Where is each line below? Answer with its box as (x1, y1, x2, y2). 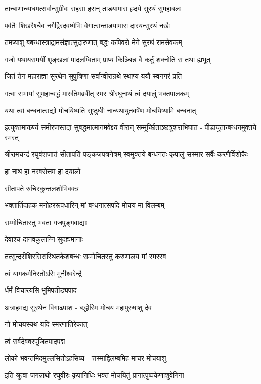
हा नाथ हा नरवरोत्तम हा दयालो (5, 165, 81, 176)
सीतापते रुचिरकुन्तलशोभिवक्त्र (5, 183, 79, 193)
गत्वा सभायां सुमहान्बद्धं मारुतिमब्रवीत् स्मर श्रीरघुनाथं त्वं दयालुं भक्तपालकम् (5, 88, 189, 98)
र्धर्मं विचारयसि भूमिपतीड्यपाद (5, 285, 77, 295)
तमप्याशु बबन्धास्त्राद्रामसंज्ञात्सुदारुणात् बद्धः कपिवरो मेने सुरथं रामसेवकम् (5, 37, 182, 48)
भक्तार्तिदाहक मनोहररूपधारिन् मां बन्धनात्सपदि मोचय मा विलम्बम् (5, 200, 164, 210)
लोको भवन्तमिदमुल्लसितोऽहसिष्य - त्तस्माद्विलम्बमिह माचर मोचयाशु (5, 353, 166, 363)
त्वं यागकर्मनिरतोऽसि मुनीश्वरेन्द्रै (5, 268, 82, 278)
